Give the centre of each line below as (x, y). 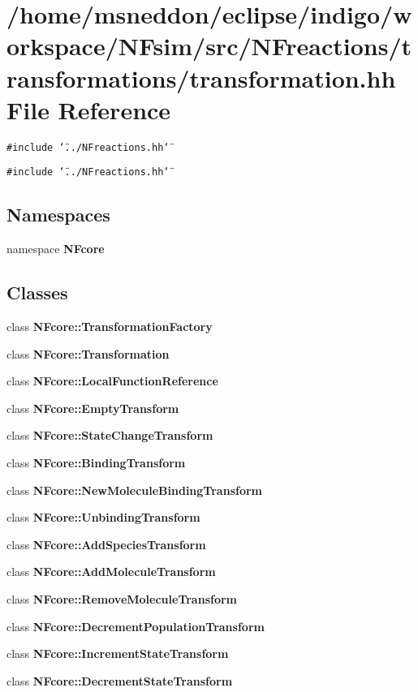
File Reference (89, 109)
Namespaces (58, 215)
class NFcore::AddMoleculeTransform (111, 572)
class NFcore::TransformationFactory (110, 326)
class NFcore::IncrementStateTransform (118, 653)
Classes (37, 292)
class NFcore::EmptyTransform (93, 408)
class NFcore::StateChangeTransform (110, 435)
